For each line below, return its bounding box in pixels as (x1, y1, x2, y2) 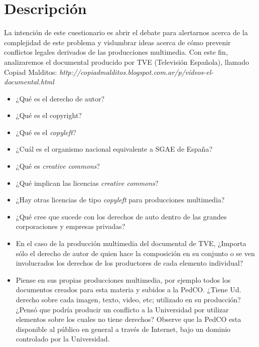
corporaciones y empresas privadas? (16, 221, 125, 232)
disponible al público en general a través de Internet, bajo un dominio (16, 323, 231, 334)
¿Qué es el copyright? (16, 110, 82, 121)
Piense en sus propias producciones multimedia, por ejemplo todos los (16, 274, 231, 285)
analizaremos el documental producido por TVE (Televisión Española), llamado (4, 56, 249, 67)
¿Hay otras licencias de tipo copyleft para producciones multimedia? (16, 194, 225, 205)
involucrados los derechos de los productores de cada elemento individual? (16, 258, 243, 268)
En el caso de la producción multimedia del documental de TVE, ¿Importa (16, 238, 246, 249)
